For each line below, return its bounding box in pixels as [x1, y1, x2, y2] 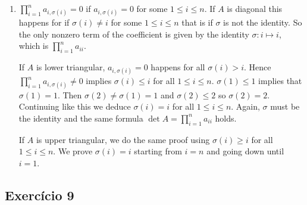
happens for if [18, 16, 70, 29]
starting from [134, 145, 182, 157]
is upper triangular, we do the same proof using [36, 133, 210, 145]
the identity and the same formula [18, 111, 143, 124]
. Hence [243, 61, 271, 73]
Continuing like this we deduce [18, 100, 131, 113]
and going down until [206, 145, 284, 157]
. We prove [53, 145, 93, 157]
